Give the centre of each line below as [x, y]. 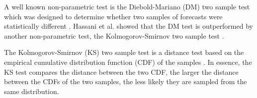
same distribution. [32, 91]
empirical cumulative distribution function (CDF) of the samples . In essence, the [128, 62]
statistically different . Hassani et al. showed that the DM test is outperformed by [128, 26]
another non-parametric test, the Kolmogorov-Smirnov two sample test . [114, 35]
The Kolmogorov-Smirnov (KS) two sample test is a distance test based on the [124, 52]
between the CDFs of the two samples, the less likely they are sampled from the [126, 81]
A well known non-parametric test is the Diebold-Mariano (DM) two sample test [127, 6]
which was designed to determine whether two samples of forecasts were [113, 16]
